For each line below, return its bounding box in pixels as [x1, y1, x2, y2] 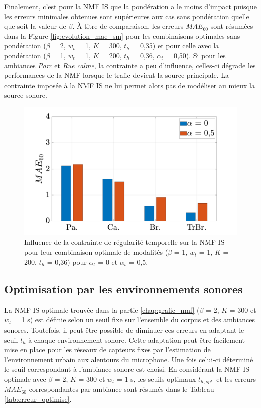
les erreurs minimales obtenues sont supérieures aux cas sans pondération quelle [4, 11, 249, 21]
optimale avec [4, 373, 46, 384]
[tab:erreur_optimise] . [4, 393, 72, 404]
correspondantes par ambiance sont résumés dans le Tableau [29, 384, 214, 394]
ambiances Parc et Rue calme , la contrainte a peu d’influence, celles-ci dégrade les [4, 60, 256, 70]
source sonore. [4, 90, 47, 100]
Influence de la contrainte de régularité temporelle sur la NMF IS [24, 236, 225, 247]
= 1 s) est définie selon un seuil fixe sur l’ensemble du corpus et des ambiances [14, 314, 255, 325]
